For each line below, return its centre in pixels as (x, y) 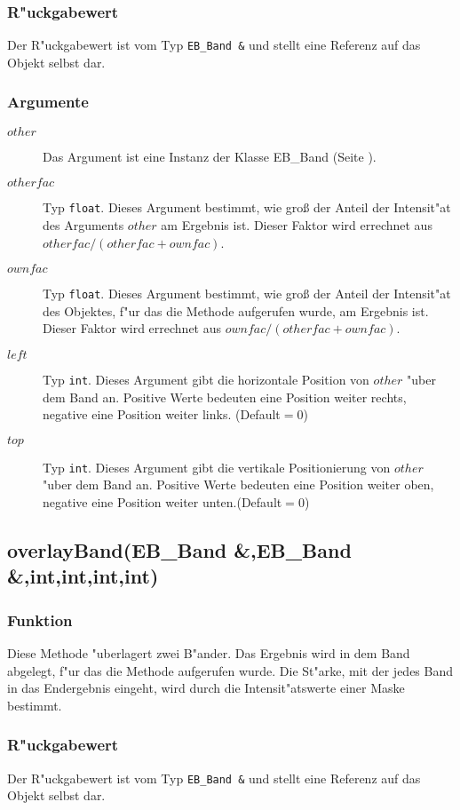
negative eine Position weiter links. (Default (162, 414)
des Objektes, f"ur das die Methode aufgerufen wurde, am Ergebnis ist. (236, 310)
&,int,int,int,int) (83, 576)
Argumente (48, 102)
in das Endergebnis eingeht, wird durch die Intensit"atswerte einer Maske (206, 688)
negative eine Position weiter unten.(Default (163, 502)
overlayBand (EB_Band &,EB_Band (179, 550)
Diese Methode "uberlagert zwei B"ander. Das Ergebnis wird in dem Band (209, 653)
